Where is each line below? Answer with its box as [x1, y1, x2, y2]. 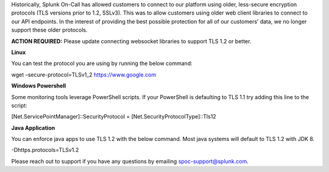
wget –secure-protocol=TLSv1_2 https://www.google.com [11, 71, 157, 78]
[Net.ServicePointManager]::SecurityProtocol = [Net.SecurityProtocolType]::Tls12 [11, 113, 216, 120]
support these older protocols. [11, 26, 88, 33]
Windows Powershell [11, 82, 66, 89]
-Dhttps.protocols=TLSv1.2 [11, 146, 79, 154]
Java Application [11, 124, 55, 131]
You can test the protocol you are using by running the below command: [11, 60, 193, 67]
